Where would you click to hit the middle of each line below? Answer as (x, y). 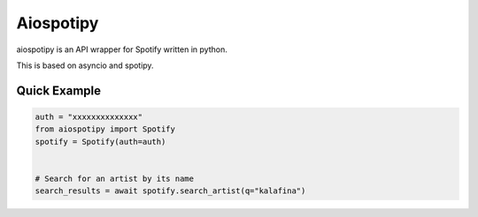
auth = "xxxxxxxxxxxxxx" (89, 116)
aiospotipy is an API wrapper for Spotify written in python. (122, 49)
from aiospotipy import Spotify (105, 129)
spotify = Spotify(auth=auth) (100, 142)
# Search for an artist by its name (115, 178)
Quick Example (59, 90)
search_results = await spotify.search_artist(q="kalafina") (170, 191)
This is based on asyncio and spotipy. (85, 65)
